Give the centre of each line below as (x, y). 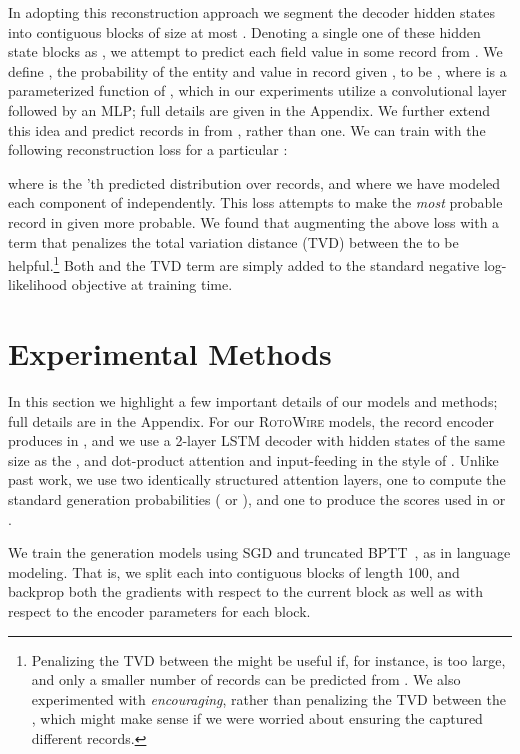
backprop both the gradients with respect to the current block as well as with (245, 591)
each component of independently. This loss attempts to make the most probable (255, 202)
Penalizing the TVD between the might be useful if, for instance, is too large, (268, 659)
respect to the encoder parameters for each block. (159, 611)
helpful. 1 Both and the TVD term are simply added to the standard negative (244, 263)
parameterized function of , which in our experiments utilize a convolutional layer (257, 90)
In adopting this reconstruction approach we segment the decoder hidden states (252, 12)
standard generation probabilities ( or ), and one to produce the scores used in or (257, 499)
